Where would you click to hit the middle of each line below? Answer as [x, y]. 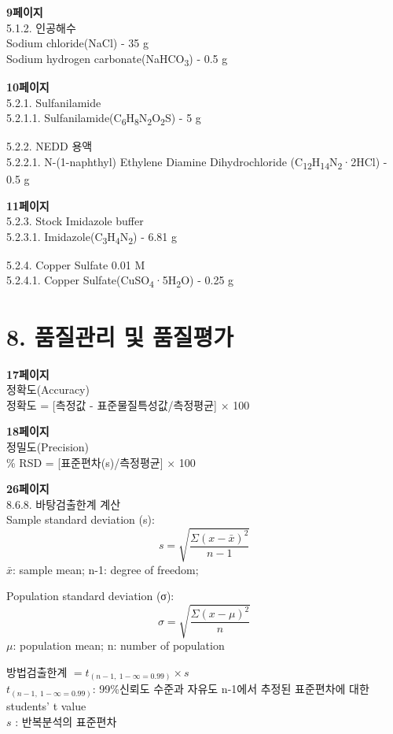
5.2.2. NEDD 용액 [50, 146]
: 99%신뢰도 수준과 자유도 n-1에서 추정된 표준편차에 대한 [231, 689]
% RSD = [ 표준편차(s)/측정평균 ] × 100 [101, 462]
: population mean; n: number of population [119, 645]
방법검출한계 [37, 671]
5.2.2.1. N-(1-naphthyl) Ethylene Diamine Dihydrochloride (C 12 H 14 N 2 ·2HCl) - [197, 162]
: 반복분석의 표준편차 [66, 721]
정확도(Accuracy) [48, 389]
